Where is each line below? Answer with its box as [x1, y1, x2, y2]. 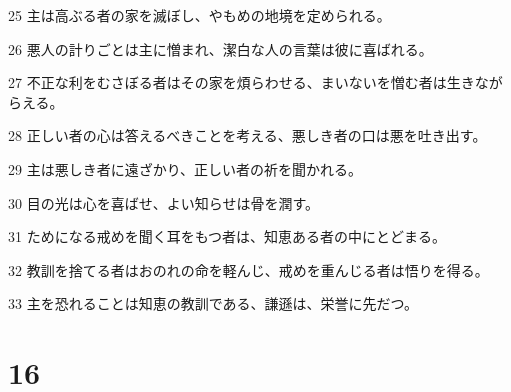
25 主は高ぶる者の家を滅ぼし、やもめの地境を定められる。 [8, 5, 391, 25]
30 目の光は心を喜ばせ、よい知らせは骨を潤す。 [8, 192, 319, 213]
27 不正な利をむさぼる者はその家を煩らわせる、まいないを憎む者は [8, 72, 447, 93]
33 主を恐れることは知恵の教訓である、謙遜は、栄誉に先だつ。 [8, 293, 418, 314]
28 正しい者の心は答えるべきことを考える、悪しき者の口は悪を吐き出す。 [8, 125, 487, 146]
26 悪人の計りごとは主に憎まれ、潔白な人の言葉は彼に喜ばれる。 [8, 38, 433, 59]
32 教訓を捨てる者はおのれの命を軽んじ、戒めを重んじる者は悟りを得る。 [8, 259, 489, 280]
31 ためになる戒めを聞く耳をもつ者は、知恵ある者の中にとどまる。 [8, 226, 447, 247]
